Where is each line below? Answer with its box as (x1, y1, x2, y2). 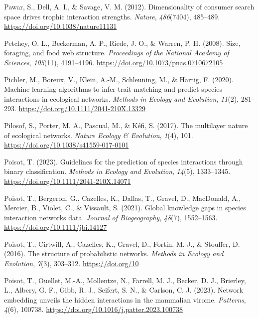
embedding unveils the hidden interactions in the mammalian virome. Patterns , (4, 294, 246, 305)
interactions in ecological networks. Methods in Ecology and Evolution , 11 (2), (4, 93, 239, 104)
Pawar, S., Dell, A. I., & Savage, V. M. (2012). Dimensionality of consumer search (4, 1, 255, 11)
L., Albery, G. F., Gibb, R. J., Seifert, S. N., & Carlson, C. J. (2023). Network (4, 285, 244, 295)
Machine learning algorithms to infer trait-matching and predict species (4, 84, 222, 94)
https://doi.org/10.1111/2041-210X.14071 (4, 175, 131, 186)
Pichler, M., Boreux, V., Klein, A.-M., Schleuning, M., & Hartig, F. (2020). (4, 74, 234, 84)
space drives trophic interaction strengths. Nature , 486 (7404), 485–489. (4, 11, 220, 21)
